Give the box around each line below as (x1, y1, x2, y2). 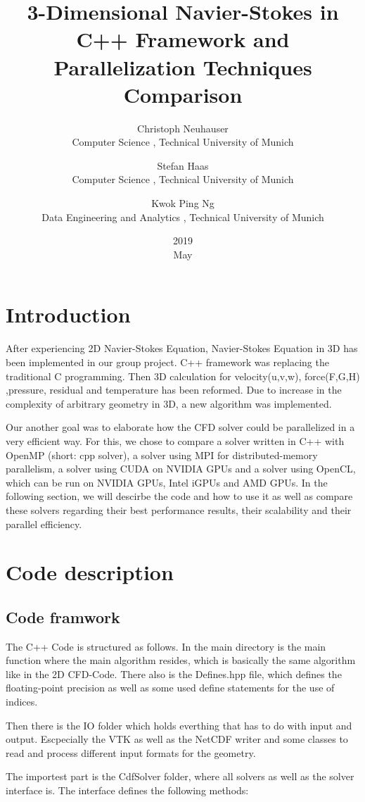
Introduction (6, 300, 131, 329)
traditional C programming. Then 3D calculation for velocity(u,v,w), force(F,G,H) (6, 368, 360, 383)
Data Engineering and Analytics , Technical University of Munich (41, 209, 324, 224)
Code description (6, 558, 174, 587)
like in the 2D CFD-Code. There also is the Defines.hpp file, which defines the (6, 666, 342, 681)
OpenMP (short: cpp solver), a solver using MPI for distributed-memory (6, 447, 318, 462)
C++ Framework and (76, 25, 290, 54)
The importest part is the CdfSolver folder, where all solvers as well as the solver (6, 769, 354, 784)
